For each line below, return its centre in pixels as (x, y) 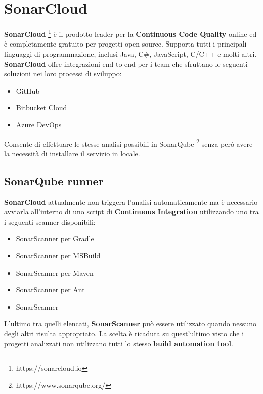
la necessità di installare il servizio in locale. (72, 153)
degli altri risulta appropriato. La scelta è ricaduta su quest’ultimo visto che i (124, 333)
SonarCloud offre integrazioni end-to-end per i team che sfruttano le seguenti (126, 63)
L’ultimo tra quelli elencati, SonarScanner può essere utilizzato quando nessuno (130, 323)
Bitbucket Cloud (41, 107)
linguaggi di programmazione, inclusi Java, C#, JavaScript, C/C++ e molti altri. (130, 53)
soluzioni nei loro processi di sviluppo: (63, 74)
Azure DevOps (39, 124)
